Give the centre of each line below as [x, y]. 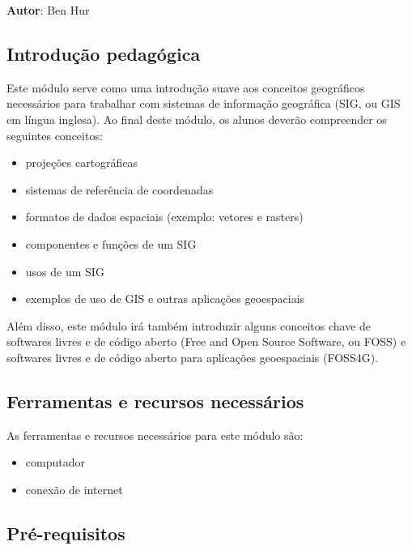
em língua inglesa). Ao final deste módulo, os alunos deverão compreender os [197, 119]
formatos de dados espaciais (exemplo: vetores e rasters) [164, 217]
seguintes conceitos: [55, 135]
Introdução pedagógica [104, 53]
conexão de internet [74, 489]
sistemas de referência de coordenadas [119, 189]
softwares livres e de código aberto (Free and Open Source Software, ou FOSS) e [206, 341]
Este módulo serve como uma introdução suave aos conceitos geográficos [186, 87]
